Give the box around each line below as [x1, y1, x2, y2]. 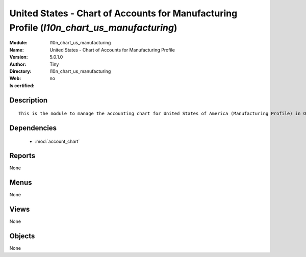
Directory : [9, 68, 32, 74]
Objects [9, 232, 35, 241]
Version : [9, 54, 28, 60]
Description [9, 96, 48, 105]
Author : [9, 61, 27, 67]
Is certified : [9, 82, 35, 89]
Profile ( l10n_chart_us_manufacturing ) [9, 22, 177, 33]
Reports [9, 151, 36, 160]
